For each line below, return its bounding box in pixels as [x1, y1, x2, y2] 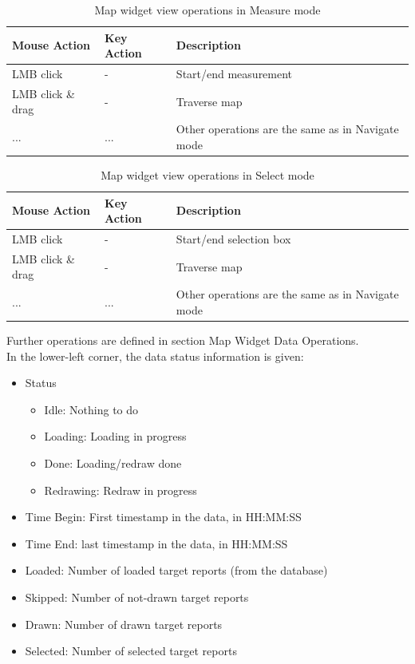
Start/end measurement [176, 65, 293, 82]
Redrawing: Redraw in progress [44, 481, 197, 498]
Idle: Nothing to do [44, 401, 139, 417]
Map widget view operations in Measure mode [94, 2, 321, 18]
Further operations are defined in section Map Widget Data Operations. [6, 332, 359, 348]
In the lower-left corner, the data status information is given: [6, 347, 304, 364]
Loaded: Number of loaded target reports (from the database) [25, 562, 328, 579]
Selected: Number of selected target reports [25, 642, 237, 659]
